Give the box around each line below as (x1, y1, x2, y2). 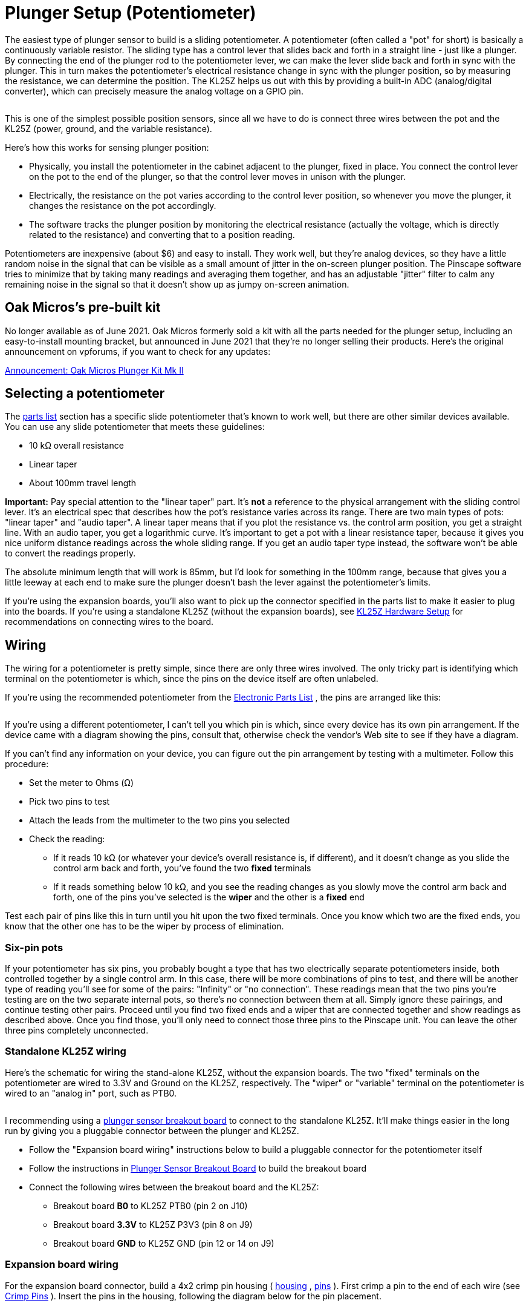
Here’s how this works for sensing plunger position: (5, 142, 209, 153)
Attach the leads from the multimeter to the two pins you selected (29, 815, 290, 826)
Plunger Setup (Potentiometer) (5, 2, 256, 23)
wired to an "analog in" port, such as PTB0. (5, 1087, 177, 1098)
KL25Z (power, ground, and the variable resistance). (5, 123, 212, 134)
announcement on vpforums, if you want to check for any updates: (5, 346, 271, 357)
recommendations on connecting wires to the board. (5, 616, 214, 627)
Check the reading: (29, 834, 105, 845)
